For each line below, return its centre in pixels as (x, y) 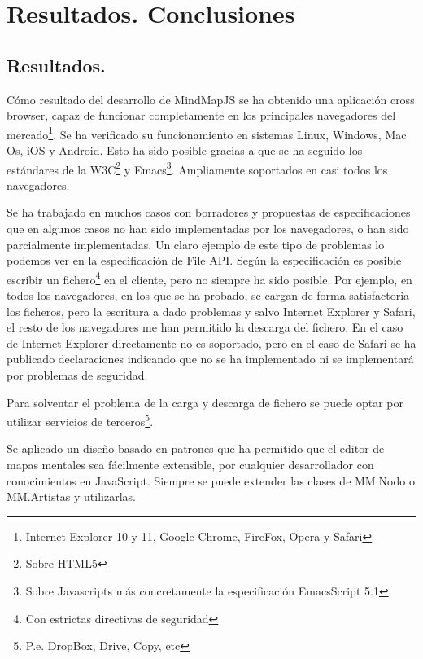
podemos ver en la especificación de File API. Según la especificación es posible (204, 260)
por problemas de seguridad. (77, 375)
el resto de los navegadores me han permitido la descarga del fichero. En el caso (205, 327)
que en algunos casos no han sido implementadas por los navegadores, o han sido (208, 228)
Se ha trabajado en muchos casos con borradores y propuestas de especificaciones (209, 212)
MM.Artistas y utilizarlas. (71, 496)
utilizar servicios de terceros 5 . (80, 420)
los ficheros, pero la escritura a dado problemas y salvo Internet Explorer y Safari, (211, 311)
